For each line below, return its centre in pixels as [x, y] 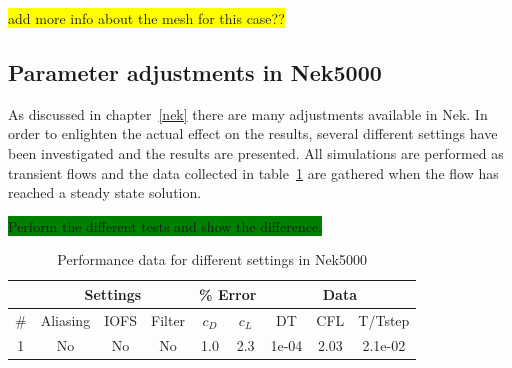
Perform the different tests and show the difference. [165, 225]
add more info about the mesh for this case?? [146, 18]
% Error [228, 293]
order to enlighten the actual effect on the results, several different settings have [253, 133]
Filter [168, 319]
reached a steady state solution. [105, 192]
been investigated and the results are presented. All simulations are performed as [256, 152]
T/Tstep [384, 319]
